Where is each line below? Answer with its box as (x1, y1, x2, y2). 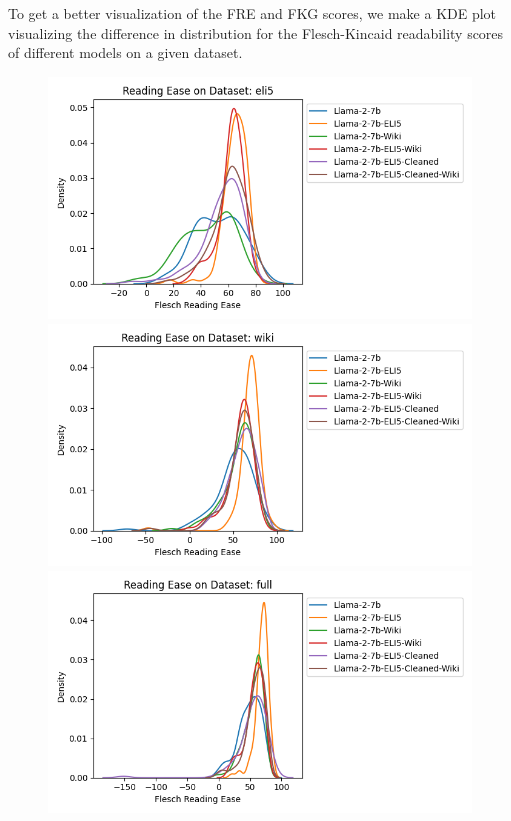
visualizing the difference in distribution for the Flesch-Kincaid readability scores (8, 22, 504, 43)
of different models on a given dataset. (8, 42, 243, 63)
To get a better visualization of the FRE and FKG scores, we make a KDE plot (8, 3, 497, 23)
